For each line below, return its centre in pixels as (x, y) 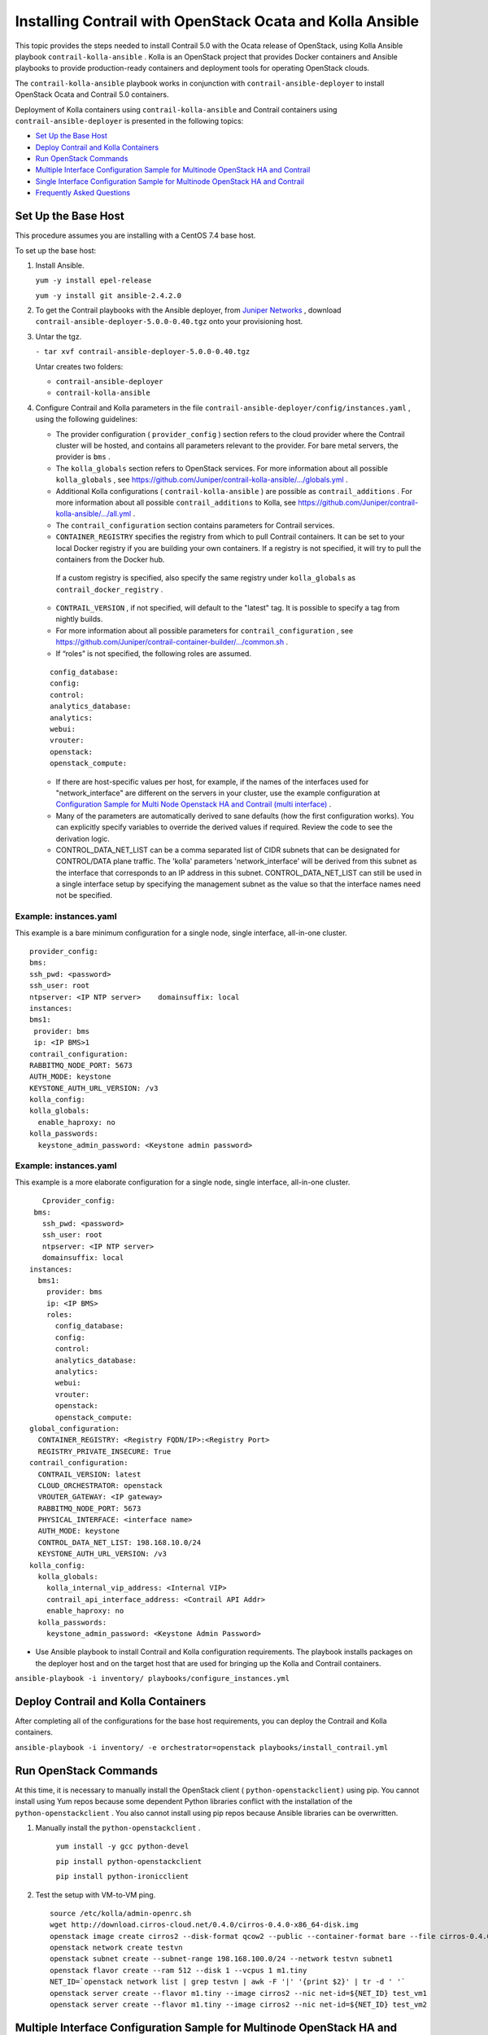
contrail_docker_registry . (109, 589)
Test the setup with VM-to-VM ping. (96, 1895)
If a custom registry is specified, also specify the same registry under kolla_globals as (206, 578)
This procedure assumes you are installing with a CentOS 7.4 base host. (135, 235)
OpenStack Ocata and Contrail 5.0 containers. (92, 94)
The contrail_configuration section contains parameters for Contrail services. (195, 525)
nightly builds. (79, 619)
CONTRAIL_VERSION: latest (89, 1474)
